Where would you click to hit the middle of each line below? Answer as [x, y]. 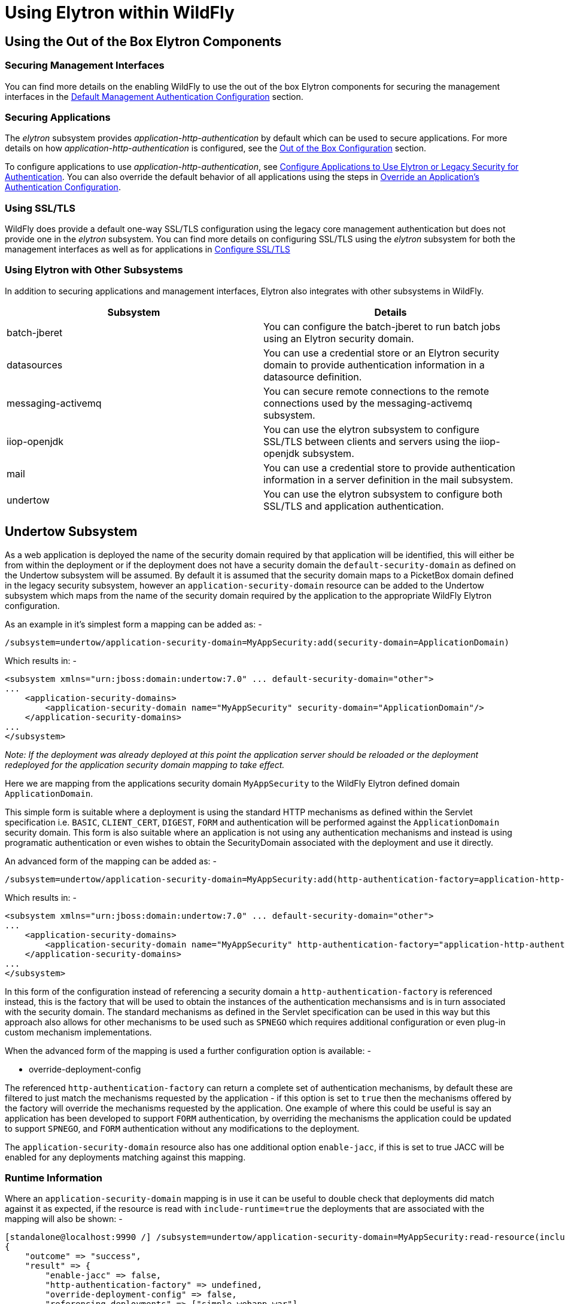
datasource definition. [313, 377]
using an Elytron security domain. [339, 338]
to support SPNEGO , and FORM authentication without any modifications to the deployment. [182, 1128]
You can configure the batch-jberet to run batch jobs [382, 326]
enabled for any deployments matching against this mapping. [125, 1157]
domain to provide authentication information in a [374, 365]
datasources [35, 365]
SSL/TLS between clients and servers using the [370, 441]
